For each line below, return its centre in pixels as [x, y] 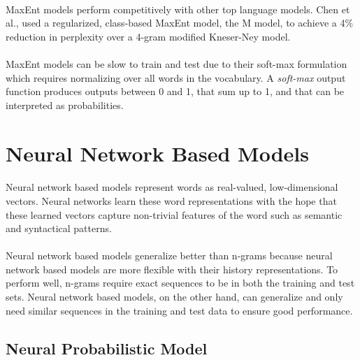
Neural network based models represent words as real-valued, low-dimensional [172, 187]
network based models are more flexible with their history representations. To [172, 269]
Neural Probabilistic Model [107, 348]
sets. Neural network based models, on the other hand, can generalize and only [174, 297]
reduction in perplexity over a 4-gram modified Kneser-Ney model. [148, 36]
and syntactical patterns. [59, 228]
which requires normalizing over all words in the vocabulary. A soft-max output [176, 77]
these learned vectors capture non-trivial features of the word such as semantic [174, 214]
